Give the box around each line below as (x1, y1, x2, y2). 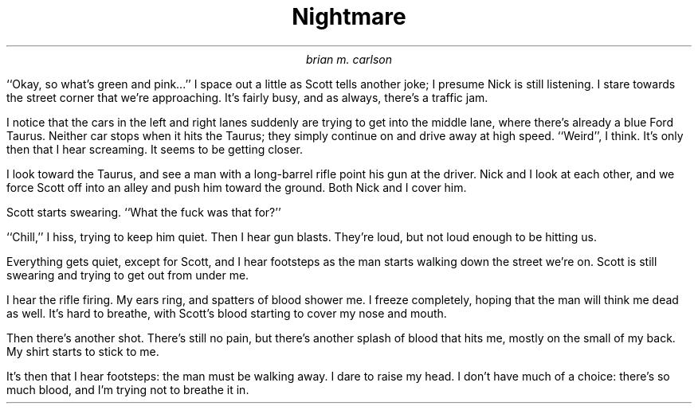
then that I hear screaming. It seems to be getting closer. (6, 142, 303, 156)
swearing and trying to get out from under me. (6, 267, 249, 282)
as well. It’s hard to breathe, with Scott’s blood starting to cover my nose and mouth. (6, 306, 447, 320)
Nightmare (292, 3, 406, 30)
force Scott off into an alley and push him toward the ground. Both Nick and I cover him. (6, 180, 467, 194)
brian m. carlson (306, 52, 392, 66)
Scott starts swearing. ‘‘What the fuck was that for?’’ (6, 205, 281, 219)
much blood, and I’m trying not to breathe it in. (6, 382, 249, 396)
